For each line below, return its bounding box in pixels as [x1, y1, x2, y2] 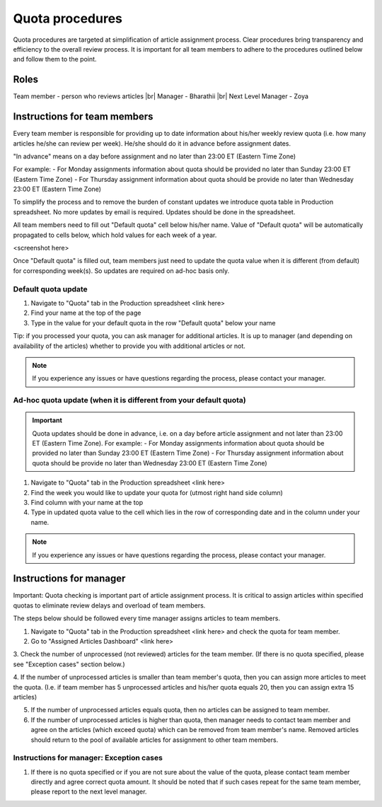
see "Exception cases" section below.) [13, 660, 125, 668]
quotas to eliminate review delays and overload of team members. [13, 601, 206, 610]
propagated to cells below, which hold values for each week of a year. [13, 231, 217, 239]
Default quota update [13, 284, 88, 294]
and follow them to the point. [13, 55, 97, 64]
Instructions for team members [13, 110, 154, 123]
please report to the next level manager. [30, 787, 147, 796]
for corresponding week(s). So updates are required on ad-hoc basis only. [13, 266, 230, 275]
